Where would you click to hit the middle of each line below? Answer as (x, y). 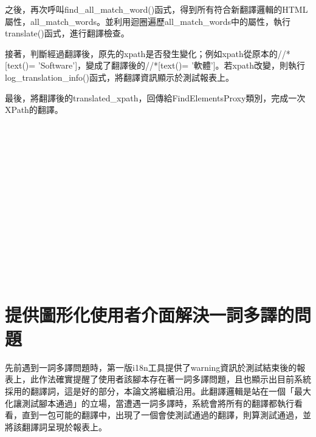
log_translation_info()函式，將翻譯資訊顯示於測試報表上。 (119, 77)
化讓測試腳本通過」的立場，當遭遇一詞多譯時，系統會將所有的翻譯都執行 (149, 403)
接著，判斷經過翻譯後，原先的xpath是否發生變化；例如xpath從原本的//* (148, 53)
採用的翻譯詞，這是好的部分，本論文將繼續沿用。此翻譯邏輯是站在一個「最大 (158, 391)
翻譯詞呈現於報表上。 (64, 426)
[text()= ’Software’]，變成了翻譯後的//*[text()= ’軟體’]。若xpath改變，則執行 (155, 65)
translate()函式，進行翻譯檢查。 (67, 33)
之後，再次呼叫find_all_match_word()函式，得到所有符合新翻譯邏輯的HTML (156, 9)
